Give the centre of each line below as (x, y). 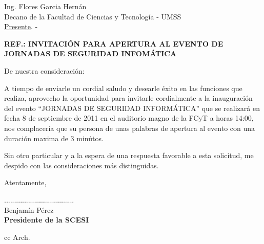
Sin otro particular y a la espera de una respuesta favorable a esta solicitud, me (129, 155)
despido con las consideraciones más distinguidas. (82, 165)
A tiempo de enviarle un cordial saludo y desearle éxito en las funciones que (123, 88)
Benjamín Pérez (29, 209)
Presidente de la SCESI (47, 220)
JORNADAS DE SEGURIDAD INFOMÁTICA (90, 53)
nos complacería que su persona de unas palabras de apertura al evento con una (130, 128)
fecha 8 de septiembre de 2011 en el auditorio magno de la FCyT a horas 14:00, (129, 118)
